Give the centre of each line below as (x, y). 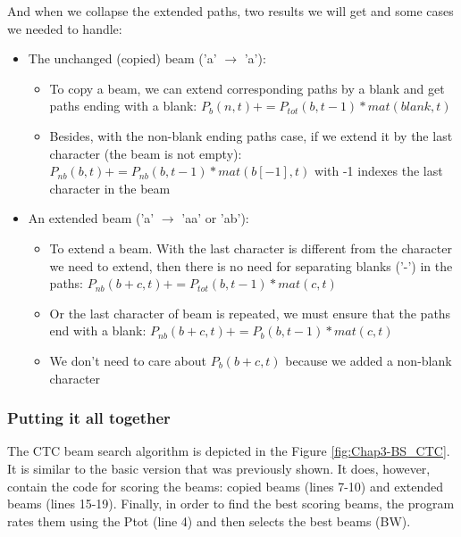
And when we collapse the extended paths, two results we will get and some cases (230, 11)
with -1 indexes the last (379, 171)
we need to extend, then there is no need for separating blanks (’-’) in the (251, 265)
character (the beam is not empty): (146, 153)
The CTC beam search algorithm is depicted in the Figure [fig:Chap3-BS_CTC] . (229, 451)
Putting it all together (89, 418)
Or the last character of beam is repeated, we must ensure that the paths (250, 313)
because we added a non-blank (369, 360)
